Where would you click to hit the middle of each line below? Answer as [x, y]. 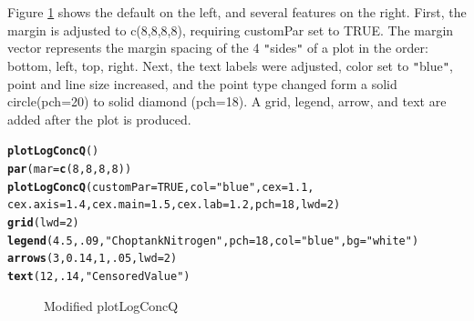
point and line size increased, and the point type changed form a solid [202, 83]
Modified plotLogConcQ [111, 305]
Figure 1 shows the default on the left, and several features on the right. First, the [237, 12]
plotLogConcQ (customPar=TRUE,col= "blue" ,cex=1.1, [161, 187]
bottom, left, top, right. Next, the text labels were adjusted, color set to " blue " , [230, 65]
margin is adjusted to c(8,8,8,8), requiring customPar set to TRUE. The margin [231, 30]
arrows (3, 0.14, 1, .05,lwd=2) [93, 259]
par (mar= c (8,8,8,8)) [70, 169]
